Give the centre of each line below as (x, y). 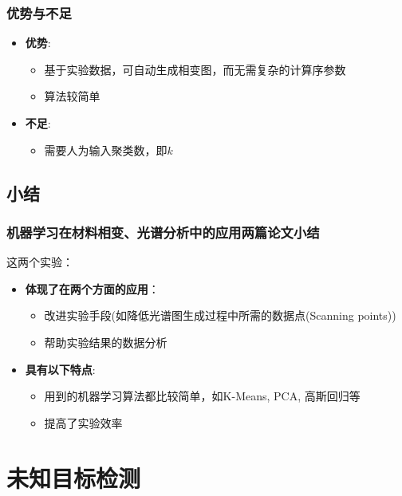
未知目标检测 (74, 477)
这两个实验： (40, 262)
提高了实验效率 (83, 422)
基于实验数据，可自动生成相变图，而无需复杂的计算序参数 (195, 69)
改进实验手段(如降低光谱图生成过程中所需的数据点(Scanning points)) (220, 315)
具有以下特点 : (60, 369)
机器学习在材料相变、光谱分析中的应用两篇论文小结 (163, 232)
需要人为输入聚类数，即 (106, 150)
